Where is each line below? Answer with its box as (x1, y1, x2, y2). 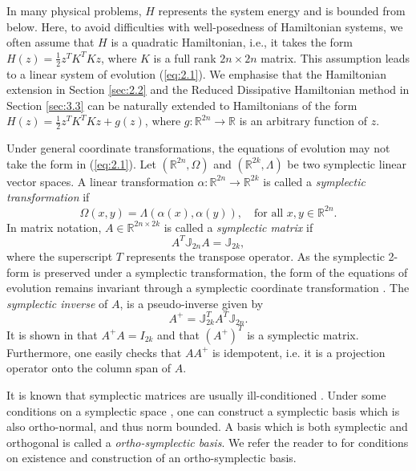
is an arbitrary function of (239, 112, 367, 129)
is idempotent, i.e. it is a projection (212, 343, 386, 360)
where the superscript (6, 248, 113, 265)
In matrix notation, (6, 218, 102, 235)
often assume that (6, 34, 95, 51)
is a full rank (153, 49, 216, 66)
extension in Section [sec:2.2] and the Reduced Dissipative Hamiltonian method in (6, 81, 410, 98)
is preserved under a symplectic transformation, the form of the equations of (33, 263, 408, 280)
